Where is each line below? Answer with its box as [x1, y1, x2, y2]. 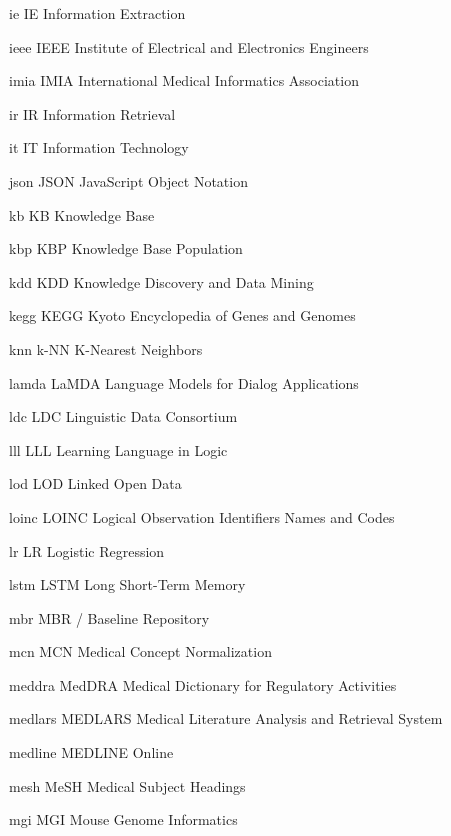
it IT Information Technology [9, 137, 189, 158]
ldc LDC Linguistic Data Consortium [9, 406, 238, 427]
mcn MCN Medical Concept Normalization [9, 641, 272, 662]
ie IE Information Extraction [9, 3, 186, 23]
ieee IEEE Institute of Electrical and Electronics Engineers [9, 36, 369, 57]
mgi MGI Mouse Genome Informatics [9, 809, 238, 830]
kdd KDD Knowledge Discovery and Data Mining [9, 271, 314, 292]
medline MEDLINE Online [9, 742, 174, 763]
